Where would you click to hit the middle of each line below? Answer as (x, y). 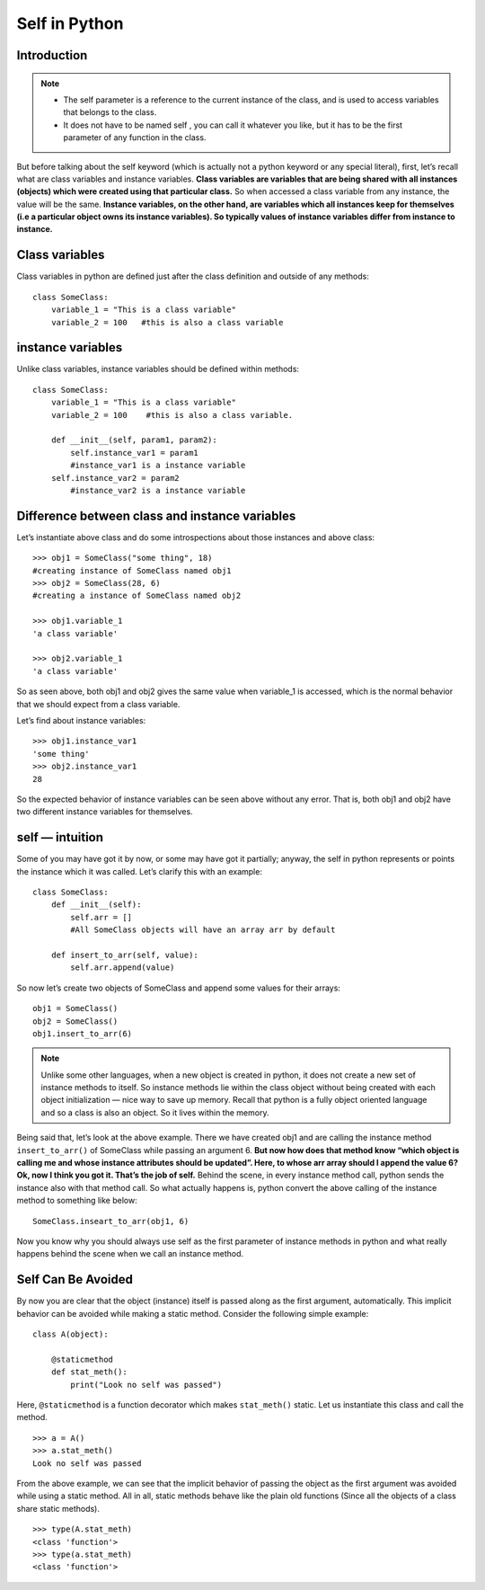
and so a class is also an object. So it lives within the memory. (155, 1112)
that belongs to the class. (110, 112)
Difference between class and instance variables (156, 515)
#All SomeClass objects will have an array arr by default (203, 930)
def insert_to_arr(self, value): (125, 955)
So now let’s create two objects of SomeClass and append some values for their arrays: (179, 988)
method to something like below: (77, 1201)
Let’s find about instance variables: (81, 720)
